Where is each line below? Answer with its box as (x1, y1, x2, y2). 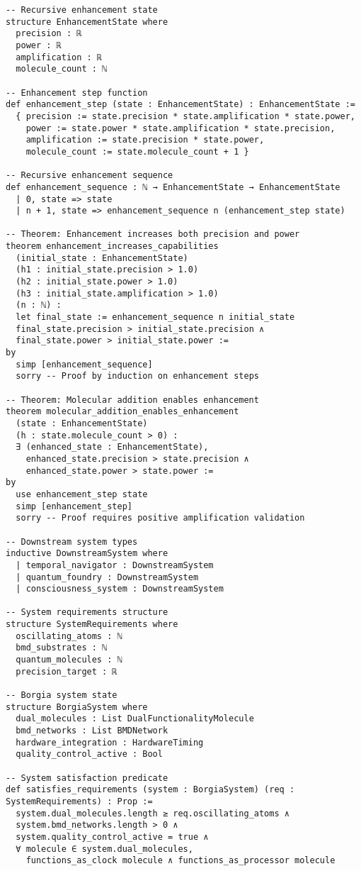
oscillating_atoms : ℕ (16, 631, 122, 641)
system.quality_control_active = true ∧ (16, 831, 209, 842)
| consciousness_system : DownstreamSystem (16, 584, 224, 594)
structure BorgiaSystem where (6, 701, 148, 712)
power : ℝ (16, 40, 62, 50)
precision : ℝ (16, 28, 82, 39)
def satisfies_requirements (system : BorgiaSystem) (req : (6, 784, 295, 795)
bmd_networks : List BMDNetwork (16, 726, 168, 736)
